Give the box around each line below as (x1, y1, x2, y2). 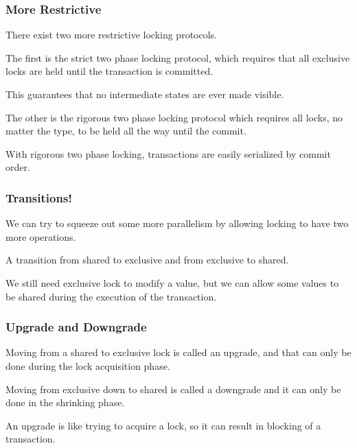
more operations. (5, 229, 76, 244)
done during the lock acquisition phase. (5, 358, 170, 373)
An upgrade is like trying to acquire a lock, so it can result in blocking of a (5, 418, 321, 432)
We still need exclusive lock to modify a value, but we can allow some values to (5, 275, 339, 290)
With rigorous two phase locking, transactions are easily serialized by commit (5, 146, 331, 161)
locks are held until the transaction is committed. (5, 64, 214, 78)
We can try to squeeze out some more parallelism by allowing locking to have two (5, 216, 349, 231)
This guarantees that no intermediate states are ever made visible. (5, 87, 284, 101)
